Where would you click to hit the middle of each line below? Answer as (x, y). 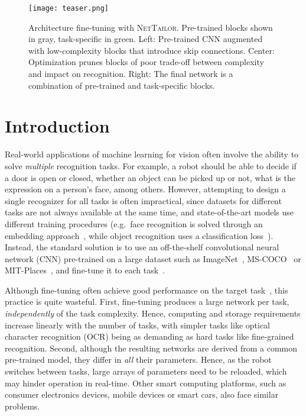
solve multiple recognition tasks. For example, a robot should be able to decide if (151, 165)
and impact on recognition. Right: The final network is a (131, 74)
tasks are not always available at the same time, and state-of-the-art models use (149, 212)
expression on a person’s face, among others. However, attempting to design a (145, 189)
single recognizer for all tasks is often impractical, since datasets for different (143, 200)
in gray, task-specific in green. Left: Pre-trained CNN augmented (146, 39)
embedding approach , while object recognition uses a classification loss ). (139, 235)
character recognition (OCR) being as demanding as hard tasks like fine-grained (149, 336)
